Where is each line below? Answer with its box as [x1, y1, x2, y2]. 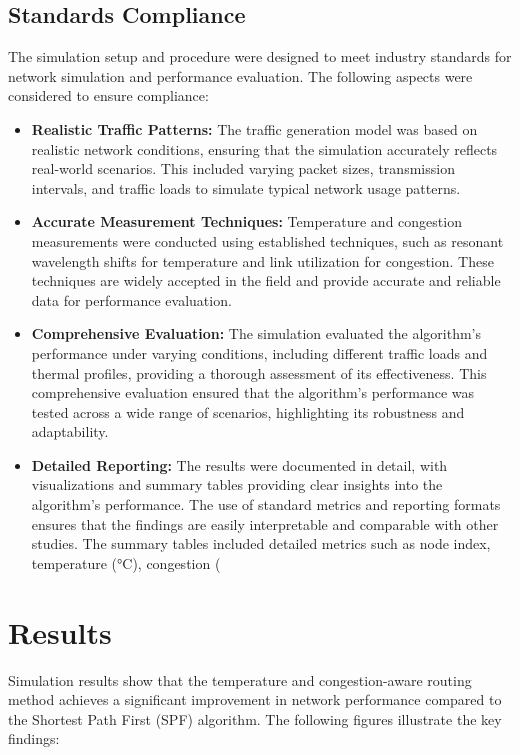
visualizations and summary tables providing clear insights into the [31, 474, 443, 495]
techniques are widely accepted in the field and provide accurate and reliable [31, 270, 501, 291]
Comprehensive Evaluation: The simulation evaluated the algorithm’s [31, 323, 482, 344]
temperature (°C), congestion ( [31, 552, 221, 573]
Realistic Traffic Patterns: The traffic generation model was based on [31, 118, 478, 139]
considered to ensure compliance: [8, 85, 209, 106]
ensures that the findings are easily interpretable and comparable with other [31, 513, 499, 534]
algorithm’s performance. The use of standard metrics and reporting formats [31, 494, 501, 515]
